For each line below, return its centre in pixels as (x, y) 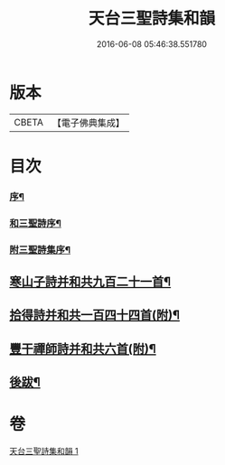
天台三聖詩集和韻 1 (44, 451)
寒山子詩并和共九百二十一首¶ (90, 282)
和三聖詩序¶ (35, 223)
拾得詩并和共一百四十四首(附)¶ (95, 316)
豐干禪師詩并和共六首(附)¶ (83, 349)
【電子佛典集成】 (88, 123)
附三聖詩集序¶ (40, 249)
